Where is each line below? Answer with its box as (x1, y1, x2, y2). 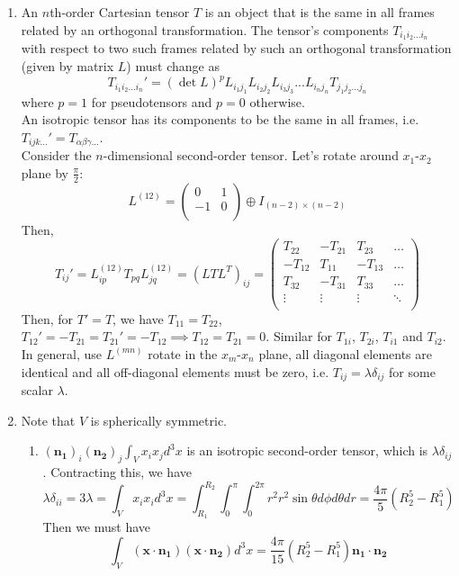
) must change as (126, 57, 220, 76)
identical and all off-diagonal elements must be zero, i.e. (21, 362, 329, 381)
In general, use (21, 344, 102, 363)
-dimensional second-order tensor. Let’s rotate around (103, 146, 399, 165)
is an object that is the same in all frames (204, 3, 435, 21)
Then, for (21, 309, 74, 328)
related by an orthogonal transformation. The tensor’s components (21, 20, 389, 39)
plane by (21, 163, 68, 182)
